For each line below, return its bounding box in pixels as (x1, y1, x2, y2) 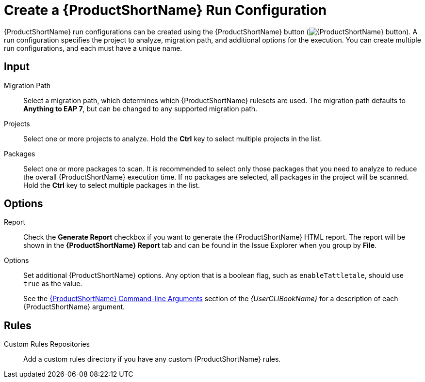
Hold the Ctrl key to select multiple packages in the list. (23, 181, 200, 189)
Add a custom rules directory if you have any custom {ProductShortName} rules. (23, 355, 281, 364)
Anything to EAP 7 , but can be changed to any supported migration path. (23, 104, 258, 113)
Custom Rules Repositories (4, 340, 90, 349)
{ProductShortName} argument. (23, 303, 125, 311)
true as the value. (23, 279, 82, 288)
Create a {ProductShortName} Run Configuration (4, 2, 327, 18)
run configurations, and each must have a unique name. (4, 44, 182, 52)
